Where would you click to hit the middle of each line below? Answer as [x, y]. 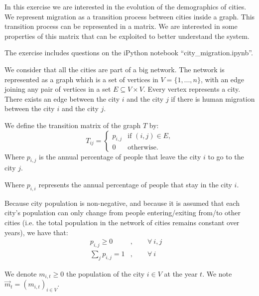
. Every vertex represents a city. [192, 89]
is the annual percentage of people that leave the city [120, 156]
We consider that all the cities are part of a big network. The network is [115, 69]
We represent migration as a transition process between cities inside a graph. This [130, 16]
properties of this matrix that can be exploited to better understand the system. [127, 36]
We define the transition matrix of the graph [73, 125]
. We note [217, 273]
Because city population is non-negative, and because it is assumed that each [122, 203]
